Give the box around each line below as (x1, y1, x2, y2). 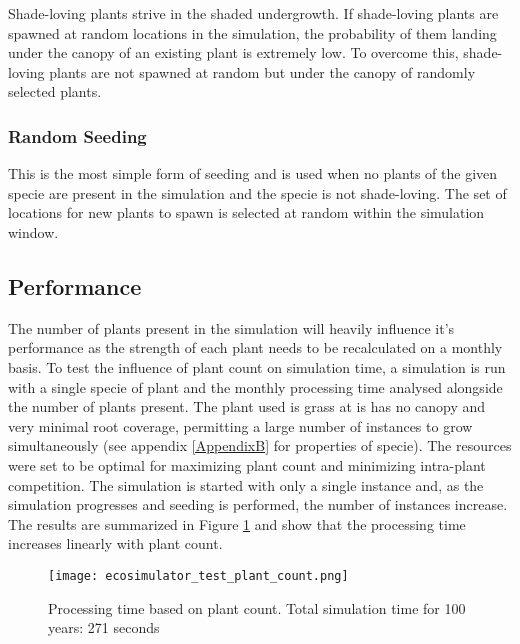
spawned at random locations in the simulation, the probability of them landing (8, 22, 497, 43)
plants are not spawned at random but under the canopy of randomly (49, 61, 476, 82)
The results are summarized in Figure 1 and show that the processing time (8, 513, 466, 534)
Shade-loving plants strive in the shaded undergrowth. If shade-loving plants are (8, 3, 499, 23)
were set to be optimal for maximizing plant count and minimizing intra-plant (8, 454, 486, 475)
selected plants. (8, 81, 102, 102)
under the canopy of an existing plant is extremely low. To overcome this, (8, 42, 459, 63)
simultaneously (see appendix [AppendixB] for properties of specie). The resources (8, 435, 512, 456)
